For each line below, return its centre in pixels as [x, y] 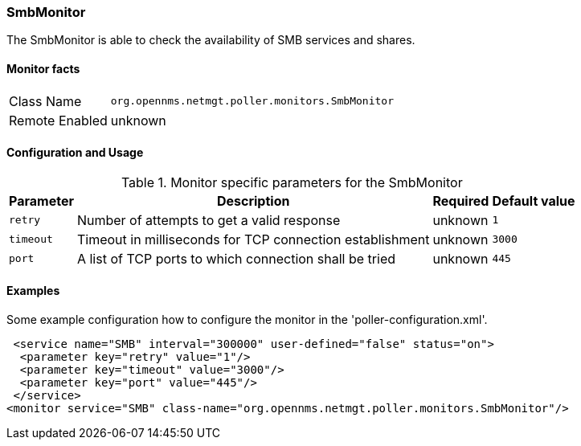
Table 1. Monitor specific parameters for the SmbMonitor [292, 182]
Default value [534, 200]
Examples [33, 291]
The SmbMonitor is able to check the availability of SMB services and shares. [211, 40]
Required [461, 200]
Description [253, 200]
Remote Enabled [58, 120]
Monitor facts [43, 68]
